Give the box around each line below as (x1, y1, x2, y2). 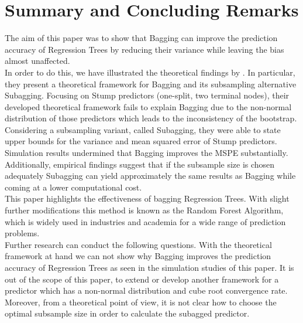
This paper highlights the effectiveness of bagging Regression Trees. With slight (5, 192, 290, 205)
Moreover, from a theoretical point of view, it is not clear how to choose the (5, 295, 277, 308)
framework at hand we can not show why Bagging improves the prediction (5, 250, 271, 262)
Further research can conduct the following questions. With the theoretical (5, 238, 272, 250)
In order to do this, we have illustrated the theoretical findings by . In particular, (5, 66, 295, 78)
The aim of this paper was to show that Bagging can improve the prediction (5, 32, 278, 44)
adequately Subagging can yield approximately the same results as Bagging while (5, 169, 296, 182)
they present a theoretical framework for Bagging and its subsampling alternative (5, 77, 297, 90)
